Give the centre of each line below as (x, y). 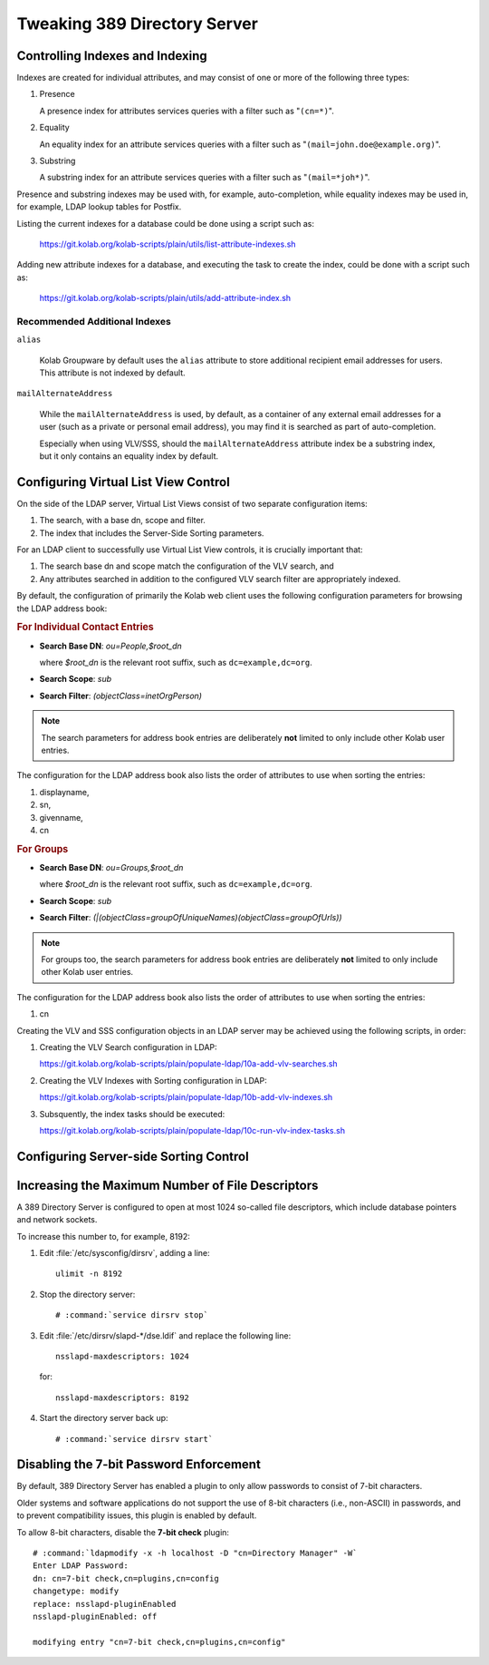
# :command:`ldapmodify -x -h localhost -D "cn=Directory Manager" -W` (195, 1553)
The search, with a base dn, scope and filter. (122, 521)
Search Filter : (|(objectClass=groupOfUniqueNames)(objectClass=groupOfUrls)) (191, 918)
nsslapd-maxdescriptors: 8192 (123, 1397)
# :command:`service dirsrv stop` (132, 1315)
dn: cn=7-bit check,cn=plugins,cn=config (126, 1578)
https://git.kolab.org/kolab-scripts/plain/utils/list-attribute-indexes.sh (168, 244)
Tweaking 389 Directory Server (137, 24)
